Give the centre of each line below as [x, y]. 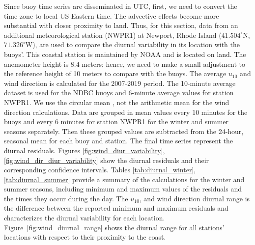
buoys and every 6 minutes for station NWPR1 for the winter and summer [116, 122]
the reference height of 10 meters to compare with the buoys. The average [115, 73]
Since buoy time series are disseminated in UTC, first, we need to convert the [121, 6]
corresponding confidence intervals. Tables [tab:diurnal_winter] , [100, 170]
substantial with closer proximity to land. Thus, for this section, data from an [121, 25]
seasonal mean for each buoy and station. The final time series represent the [119, 141]
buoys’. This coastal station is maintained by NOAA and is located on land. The [125, 54]
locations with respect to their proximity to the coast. [85, 237]
